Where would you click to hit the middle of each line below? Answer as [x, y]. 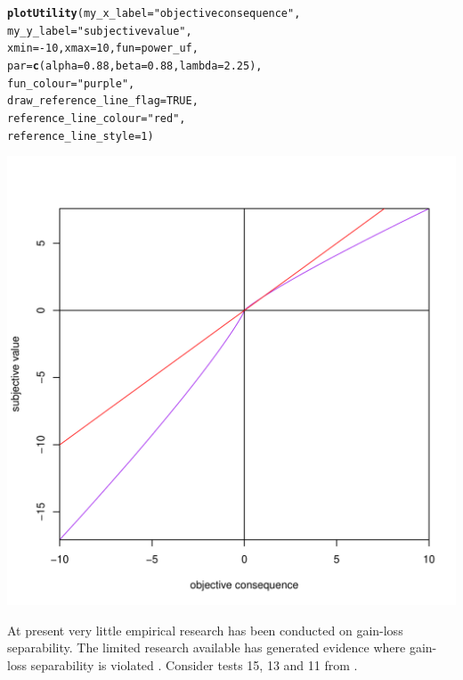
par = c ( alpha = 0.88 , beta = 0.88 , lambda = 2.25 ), [135, 66]
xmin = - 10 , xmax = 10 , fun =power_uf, [103, 49]
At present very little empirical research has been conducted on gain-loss [205, 630]
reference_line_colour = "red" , [97, 118]
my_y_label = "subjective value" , [100, 31]
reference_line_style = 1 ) [81, 136]
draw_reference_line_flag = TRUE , [103, 101]
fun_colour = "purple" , [71, 83]
